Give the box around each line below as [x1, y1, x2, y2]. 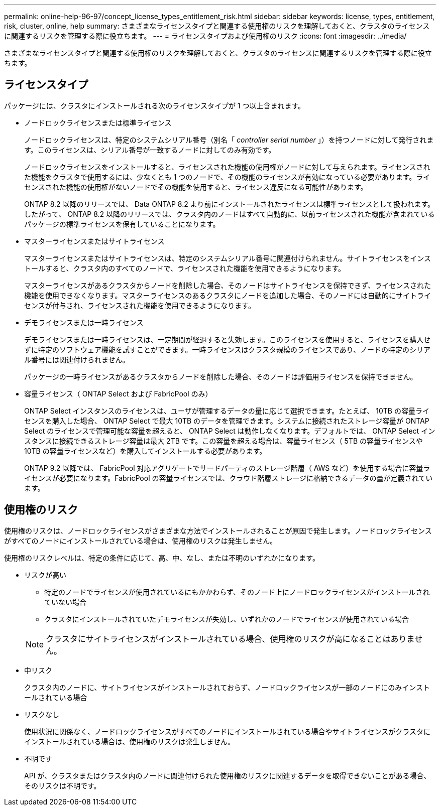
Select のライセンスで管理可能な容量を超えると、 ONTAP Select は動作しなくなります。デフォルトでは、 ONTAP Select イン [24, 426, 435, 435]
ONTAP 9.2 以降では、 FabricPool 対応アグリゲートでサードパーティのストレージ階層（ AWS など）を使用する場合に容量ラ [24, 463, 430, 472]
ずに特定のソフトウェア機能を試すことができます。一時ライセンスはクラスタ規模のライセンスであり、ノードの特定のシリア [24, 345, 431, 354]
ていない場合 [44, 597, 86, 606]
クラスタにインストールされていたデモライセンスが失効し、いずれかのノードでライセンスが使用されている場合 [44, 614, 409, 623]
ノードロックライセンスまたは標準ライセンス [24, 118, 172, 127]
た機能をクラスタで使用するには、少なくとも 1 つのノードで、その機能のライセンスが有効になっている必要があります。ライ [24, 172, 430, 181]
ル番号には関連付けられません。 [24, 355, 130, 364]
